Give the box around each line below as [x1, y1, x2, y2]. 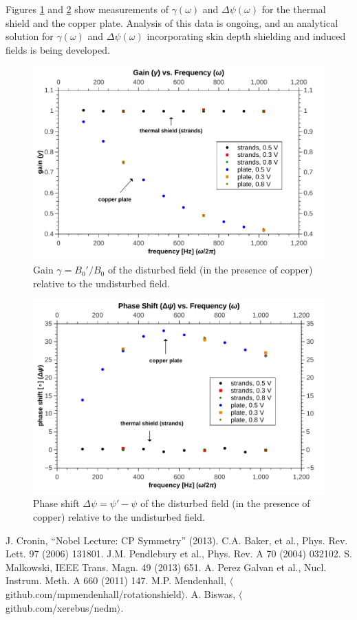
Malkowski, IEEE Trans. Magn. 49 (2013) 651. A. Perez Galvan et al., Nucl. [6, 559, 327, 574]
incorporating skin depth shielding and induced [147, 29, 346, 43]
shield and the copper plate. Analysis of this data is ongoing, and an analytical [6, 15, 338, 30]
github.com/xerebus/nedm [6, 600, 117, 614]
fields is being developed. [6, 42, 110, 56]
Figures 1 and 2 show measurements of [6, 2, 169, 16]
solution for [6, 29, 54, 43]
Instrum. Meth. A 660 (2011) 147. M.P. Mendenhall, [6, 573, 226, 588]
